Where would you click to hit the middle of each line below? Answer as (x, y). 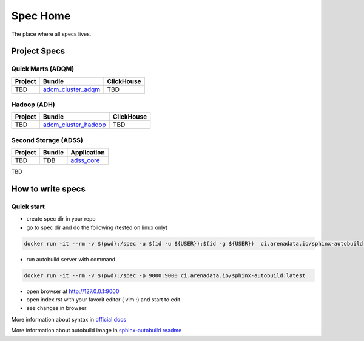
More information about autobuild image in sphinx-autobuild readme (96, 331)
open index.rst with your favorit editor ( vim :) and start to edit (103, 300)
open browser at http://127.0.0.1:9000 (73, 291)
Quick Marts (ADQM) (43, 69)
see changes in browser (56, 308)
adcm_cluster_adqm (72, 89)
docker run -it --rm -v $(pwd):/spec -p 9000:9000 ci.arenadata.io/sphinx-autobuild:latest (165, 275)
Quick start (28, 207)
